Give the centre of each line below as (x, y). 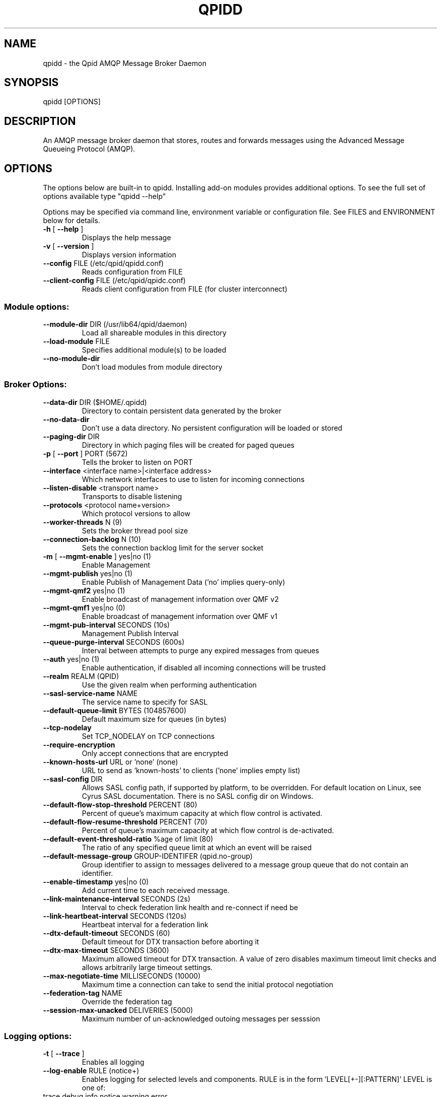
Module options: (37, 306)
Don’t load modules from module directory (152, 367)
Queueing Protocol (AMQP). (89, 149)
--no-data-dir (66, 419)
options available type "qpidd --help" (104, 196)
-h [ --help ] (63, 229)
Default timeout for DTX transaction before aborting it (170, 941)
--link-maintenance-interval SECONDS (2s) (117, 899)
